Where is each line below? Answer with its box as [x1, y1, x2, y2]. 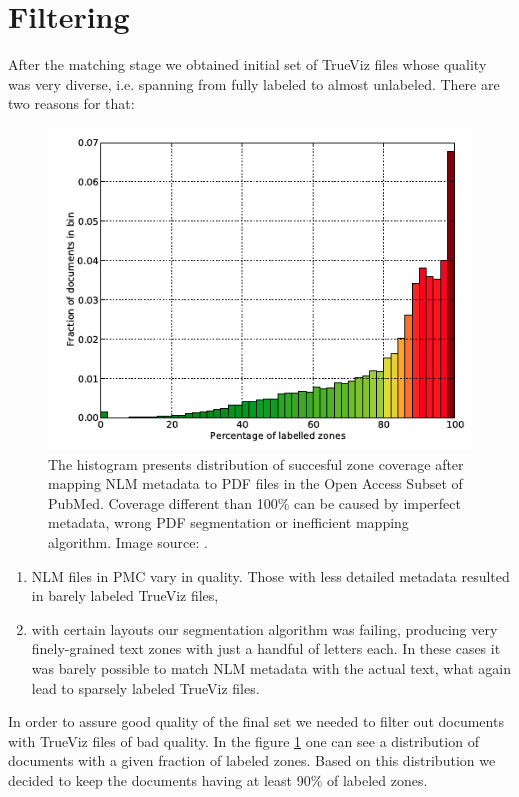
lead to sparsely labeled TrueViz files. [31, 677, 260, 698]
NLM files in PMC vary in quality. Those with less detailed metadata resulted [31, 565, 510, 586]
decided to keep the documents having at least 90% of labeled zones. [8, 769, 428, 790]
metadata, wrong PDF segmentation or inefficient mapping [48, 512, 409, 533]
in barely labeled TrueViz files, [31, 585, 219, 606]
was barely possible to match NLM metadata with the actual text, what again [31, 657, 511, 678]
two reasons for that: [8, 93, 135, 114]
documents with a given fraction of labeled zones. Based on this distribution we [8, 750, 496, 771]
